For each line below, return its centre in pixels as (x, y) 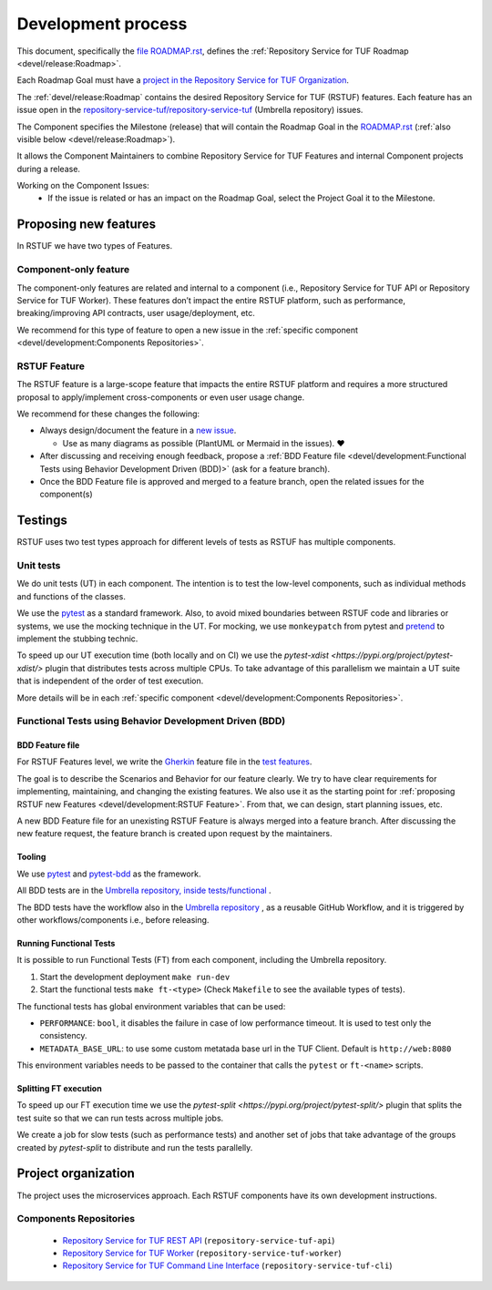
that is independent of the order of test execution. (110, 681)
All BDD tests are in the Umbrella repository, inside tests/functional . (144, 891)
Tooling (31, 857)
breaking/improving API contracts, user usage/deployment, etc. (136, 313)
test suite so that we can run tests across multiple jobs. (120, 1118)
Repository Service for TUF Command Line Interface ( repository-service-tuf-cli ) (227, 1265)
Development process (102, 24)
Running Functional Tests (66, 943)
